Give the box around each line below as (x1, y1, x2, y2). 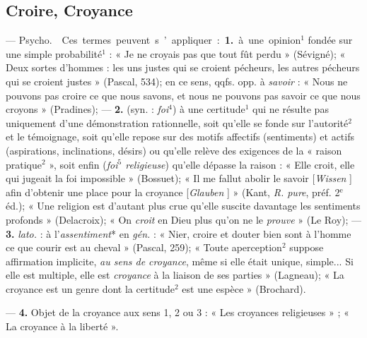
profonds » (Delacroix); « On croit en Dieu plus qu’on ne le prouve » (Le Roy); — (6, 212, 362, 227)
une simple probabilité (6, 46, 103, 61)
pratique (6, 157, 42, 171)
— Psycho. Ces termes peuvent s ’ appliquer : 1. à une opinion (6, 32, 301, 47)
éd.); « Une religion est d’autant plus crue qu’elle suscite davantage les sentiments (6, 198, 361, 213)
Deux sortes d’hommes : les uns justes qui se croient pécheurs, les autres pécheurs (6, 60, 360, 75)
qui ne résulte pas (252, 102, 329, 116)
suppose (289, 240, 324, 255)
